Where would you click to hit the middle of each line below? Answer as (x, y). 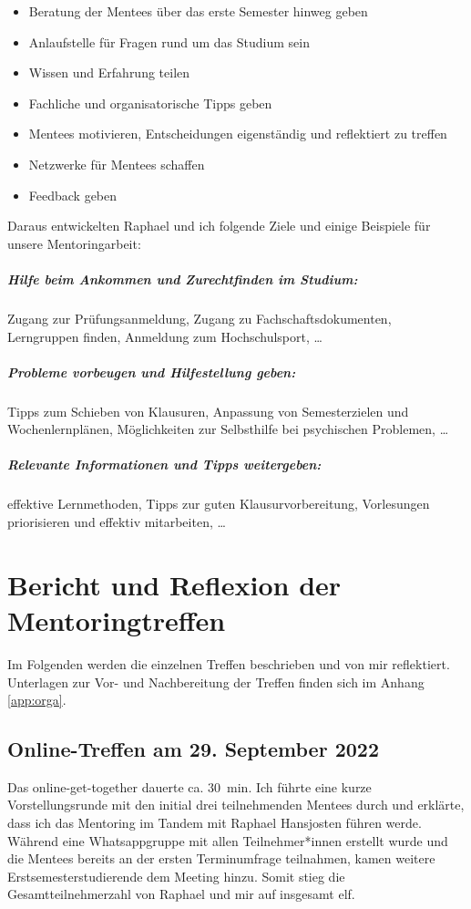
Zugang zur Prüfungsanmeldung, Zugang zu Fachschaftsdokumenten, (200, 318)
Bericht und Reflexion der (174, 584)
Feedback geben (73, 195)
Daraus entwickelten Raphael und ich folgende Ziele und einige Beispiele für (219, 226)
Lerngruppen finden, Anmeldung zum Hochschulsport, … (165, 336)
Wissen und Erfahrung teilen (109, 72)
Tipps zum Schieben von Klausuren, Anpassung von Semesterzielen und (208, 411)
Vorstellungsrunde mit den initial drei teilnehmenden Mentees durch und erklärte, (236, 805)
